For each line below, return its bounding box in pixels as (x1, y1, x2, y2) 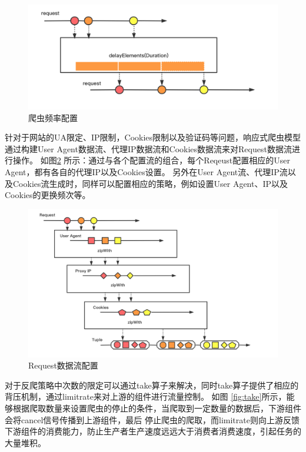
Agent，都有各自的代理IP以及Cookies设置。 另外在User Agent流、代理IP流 (5, 166, 288, 178)
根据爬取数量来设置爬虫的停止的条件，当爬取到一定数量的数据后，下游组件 (12, 401, 301, 414)
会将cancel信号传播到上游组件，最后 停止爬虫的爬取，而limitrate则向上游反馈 (5, 413, 300, 426)
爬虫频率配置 (28, 111, 78, 123)
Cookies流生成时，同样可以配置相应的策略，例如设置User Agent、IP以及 (12, 177, 288, 189)
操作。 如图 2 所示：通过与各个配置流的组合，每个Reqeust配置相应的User (12, 154, 290, 166)
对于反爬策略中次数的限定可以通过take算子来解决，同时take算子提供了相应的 (5, 379, 299, 391)
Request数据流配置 (28, 359, 98, 371)
